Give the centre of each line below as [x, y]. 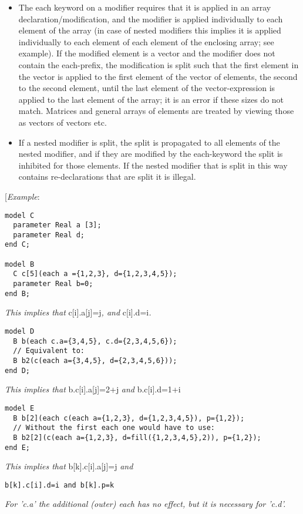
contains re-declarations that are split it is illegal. [107, 177]
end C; [17, 245]
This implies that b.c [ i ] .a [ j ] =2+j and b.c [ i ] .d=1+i [93, 389]
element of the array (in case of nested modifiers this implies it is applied [150, 30]
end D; [17, 370]
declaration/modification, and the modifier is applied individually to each [151, 19]
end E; [17, 447]
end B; [17, 293]
